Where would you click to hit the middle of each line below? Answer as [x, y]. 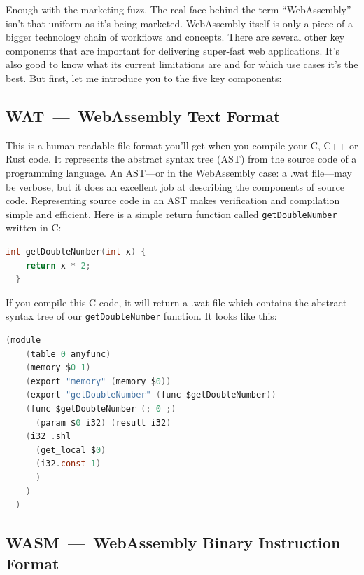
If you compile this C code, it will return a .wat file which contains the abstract [176, 302]
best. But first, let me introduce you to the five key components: [144, 77]
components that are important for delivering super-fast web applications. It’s [173, 50]
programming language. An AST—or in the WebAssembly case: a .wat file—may [179, 172]
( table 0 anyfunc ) [68, 354]
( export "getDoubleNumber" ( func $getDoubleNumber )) [151, 395]
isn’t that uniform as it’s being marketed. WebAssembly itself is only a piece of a [180, 23]
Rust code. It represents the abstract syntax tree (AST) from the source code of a [181, 159]
